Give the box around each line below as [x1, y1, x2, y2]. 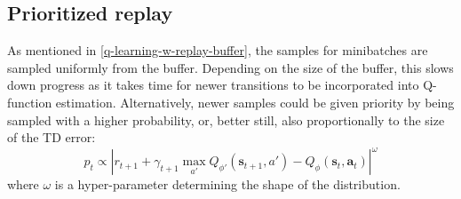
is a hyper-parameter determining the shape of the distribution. [54, 175, 401, 194]
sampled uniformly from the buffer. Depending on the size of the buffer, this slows [7, 58, 454, 76]
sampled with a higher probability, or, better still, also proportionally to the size [7, 110, 445, 129]
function [7, 92, 52, 111]
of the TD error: [7, 128, 96, 147]
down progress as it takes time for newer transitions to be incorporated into [7, 76, 419, 94]
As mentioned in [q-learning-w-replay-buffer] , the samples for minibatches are [7, 41, 428, 60]
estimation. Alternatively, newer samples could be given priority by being [55, 92, 455, 111]
